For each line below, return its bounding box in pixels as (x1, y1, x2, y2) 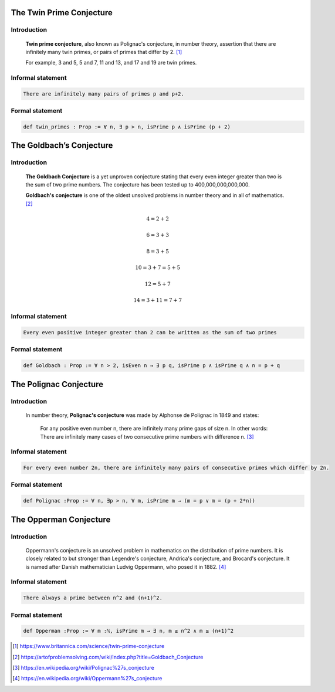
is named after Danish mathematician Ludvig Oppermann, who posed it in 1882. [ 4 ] (25, 563, 226, 570)
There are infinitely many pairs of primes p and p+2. (23, 90, 184, 97)
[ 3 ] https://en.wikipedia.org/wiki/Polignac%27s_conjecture (12, 664, 155, 671)
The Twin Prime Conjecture (11, 8, 113, 18)
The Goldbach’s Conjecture (11, 141, 113, 151)
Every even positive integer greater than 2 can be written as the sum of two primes (23, 329, 277, 336)
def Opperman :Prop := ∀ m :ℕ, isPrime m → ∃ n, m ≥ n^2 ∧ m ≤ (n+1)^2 (23, 627, 234, 635)
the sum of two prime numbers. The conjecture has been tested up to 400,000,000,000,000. (25, 181, 251, 188)
